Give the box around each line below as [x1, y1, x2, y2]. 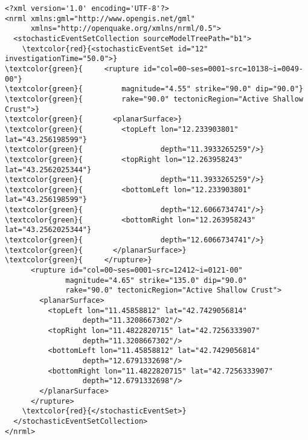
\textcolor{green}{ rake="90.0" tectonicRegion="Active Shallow [5, 94, 303, 103]
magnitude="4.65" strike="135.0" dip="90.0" [65, 276, 247, 285]
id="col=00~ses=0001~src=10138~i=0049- [143, 64, 303, 73]
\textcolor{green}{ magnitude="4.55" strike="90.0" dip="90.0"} [5, 85, 303, 94]
